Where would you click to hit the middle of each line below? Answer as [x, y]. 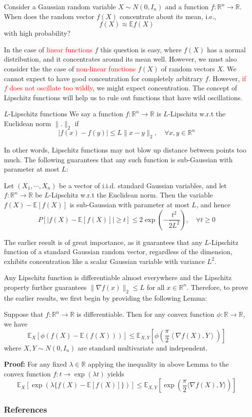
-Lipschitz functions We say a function [66, 114]
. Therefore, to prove [217, 287]
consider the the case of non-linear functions [70, 68]
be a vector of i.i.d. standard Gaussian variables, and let [143, 185]
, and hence [213, 204]
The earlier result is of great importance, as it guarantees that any [103, 242]
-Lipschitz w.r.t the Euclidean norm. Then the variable [131, 195]
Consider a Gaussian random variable [60, 6]
